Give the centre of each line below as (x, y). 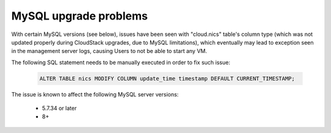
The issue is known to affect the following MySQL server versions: (95, 94)
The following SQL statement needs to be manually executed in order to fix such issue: (121, 62)
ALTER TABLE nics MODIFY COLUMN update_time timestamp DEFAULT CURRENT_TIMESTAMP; (167, 78)
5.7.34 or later (59, 108)
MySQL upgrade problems (80, 16)
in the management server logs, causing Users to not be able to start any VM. (109, 51)
